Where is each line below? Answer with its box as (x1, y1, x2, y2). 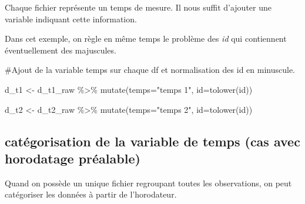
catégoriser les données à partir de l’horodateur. (5, 188, 177, 200)
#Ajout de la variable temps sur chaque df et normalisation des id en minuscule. (5, 63, 295, 76)
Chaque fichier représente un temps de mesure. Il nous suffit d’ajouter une (5, 1, 272, 13)
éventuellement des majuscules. (5, 44, 116, 56)
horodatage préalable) (5, 149, 140, 167)
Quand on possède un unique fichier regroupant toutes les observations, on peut (5, 176, 292, 189)
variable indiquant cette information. (5, 12, 137, 25)
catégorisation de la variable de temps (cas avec (5, 132, 300, 150)
